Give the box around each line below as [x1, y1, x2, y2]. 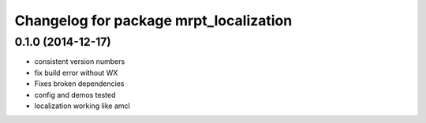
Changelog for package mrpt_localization [14, 12, 293, 29]
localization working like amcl [34, 101, 130, 110]
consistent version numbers [34, 57, 125, 66]
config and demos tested [34, 90, 116, 99]
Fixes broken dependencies [34, 79, 125, 88]
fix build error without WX [34, 68, 118, 77]
